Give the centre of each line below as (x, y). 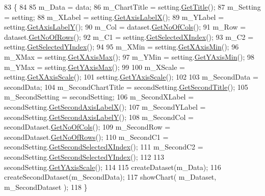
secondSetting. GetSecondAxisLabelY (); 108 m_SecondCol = (99, 117)
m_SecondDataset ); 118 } (46, 187)
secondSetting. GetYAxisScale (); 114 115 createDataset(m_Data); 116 (113, 167)
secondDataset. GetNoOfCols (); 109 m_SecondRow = (87, 127)
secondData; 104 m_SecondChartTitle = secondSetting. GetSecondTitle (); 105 (126, 87)
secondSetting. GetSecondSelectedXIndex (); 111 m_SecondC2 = (104, 147)
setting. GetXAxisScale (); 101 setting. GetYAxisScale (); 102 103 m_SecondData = (131, 77)
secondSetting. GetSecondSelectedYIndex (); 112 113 (84, 156)
